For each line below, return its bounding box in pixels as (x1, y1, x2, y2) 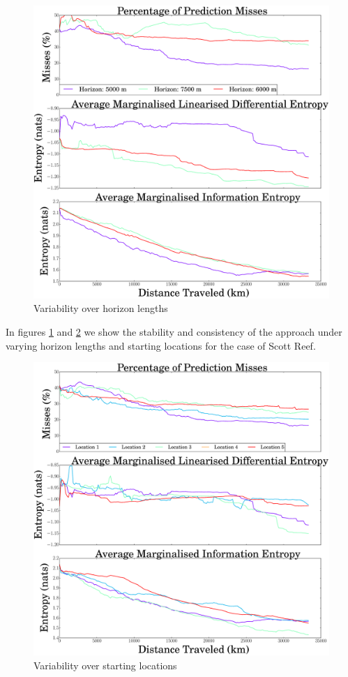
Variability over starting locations (33, 657, 177, 672)
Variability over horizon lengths (33, 301, 168, 315)
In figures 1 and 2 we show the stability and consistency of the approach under (6, 325, 342, 339)
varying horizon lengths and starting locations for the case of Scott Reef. (6, 338, 316, 352)
